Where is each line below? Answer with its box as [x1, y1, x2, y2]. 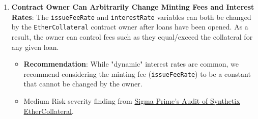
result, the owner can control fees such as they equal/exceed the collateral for [11, 31, 253, 42]
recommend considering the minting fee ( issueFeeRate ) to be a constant [23, 68, 251, 79]
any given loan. [11, 41, 59, 52]
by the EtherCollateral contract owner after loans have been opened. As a [11, 21, 248, 32]
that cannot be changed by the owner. [23, 78, 142, 89]
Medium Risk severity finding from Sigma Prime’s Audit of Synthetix [23, 95, 240, 106]
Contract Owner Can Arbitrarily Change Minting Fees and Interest [11, 2, 254, 12]
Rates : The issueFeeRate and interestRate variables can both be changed [11, 11, 251, 22]
